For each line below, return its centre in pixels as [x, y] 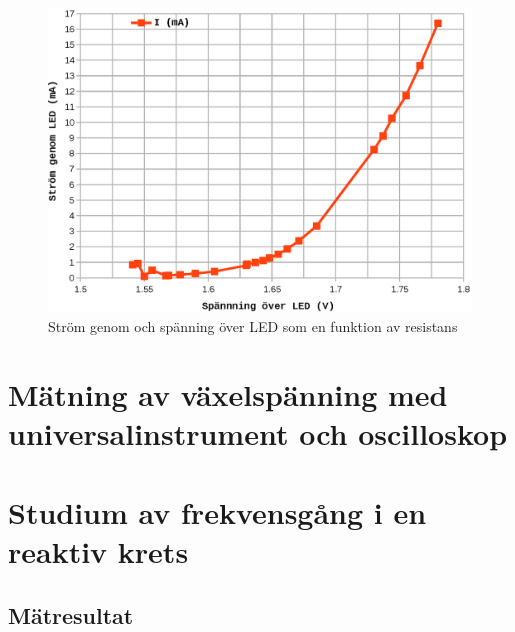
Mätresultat [71, 614]
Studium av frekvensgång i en [217, 511]
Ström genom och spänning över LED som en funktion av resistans [253, 325]
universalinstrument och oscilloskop [258, 433]
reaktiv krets [98, 551]
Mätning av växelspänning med [228, 394]
